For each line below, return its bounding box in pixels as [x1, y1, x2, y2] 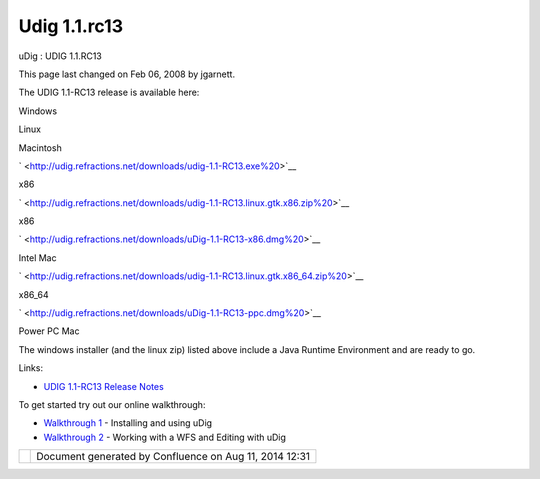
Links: [18, 362, 44, 374]
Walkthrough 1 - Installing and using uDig [43, 417, 213, 429]
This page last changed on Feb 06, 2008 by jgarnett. [18, 68, 235, 80]
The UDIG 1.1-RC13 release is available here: [18, 86, 200, 99]
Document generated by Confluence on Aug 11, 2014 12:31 [36, 450, 310, 464]
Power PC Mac [18, 325, 80, 337]
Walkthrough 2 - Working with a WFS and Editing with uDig [43, 431, 287, 443]
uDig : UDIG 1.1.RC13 [18, 50, 102, 62]
